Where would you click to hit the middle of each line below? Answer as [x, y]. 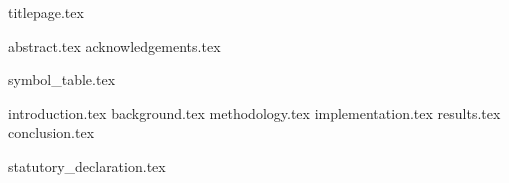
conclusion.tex [51, 132]
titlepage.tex [46, 12]
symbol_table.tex [62, 79]
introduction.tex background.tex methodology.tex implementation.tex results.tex [254, 112]
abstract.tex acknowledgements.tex [114, 45]
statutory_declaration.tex [87, 165]
